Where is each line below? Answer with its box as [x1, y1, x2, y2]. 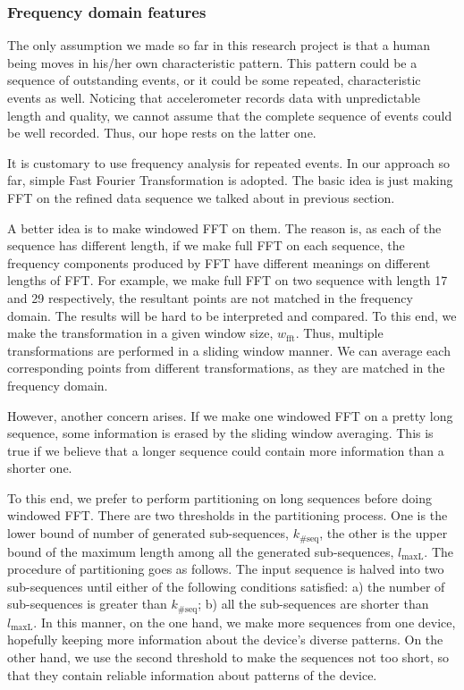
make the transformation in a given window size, [7, 324, 274, 342]
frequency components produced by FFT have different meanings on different [7, 253, 431, 272]
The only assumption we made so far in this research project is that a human [7, 36, 431, 55]
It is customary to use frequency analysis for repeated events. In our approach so [7, 153, 451, 172]
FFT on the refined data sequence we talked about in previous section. [7, 188, 395, 206]
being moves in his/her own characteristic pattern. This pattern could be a [7, 53, 418, 72]
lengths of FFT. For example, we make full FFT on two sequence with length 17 [7, 271, 448, 290]
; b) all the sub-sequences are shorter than [198, 594, 429, 613]
